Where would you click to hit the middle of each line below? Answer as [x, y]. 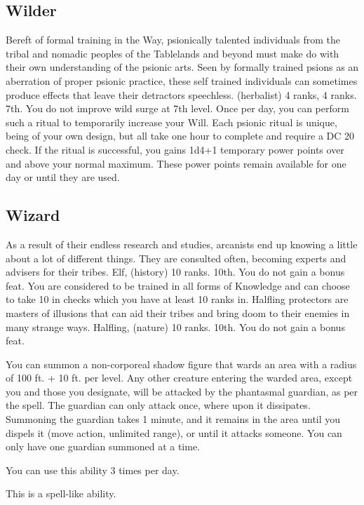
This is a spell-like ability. [61, 493]
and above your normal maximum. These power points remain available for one [176, 163]
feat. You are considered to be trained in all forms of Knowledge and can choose [178, 285]
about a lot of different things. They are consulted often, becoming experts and [176, 258]
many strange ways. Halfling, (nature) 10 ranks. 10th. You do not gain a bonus [175, 326]
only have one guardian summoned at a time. [103, 446]
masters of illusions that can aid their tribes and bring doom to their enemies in [178, 312]
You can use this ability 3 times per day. [93, 470]
